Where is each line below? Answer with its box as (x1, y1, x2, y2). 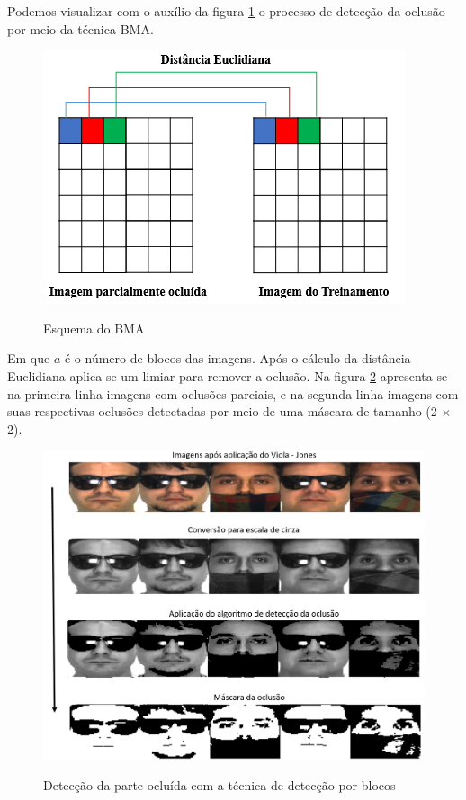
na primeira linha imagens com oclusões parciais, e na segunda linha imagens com (7, 384, 459, 403)
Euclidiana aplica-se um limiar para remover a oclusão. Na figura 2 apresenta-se (7, 366, 448, 385)
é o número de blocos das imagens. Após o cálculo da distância (64, 349, 411, 368)
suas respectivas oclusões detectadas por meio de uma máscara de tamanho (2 (7, 402, 437, 421)
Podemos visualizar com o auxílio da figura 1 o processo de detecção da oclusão (7, 2, 445, 20)
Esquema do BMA (43, 318, 145, 337)
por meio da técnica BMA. (7, 19, 154, 38)
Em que (7, 349, 50, 368)
